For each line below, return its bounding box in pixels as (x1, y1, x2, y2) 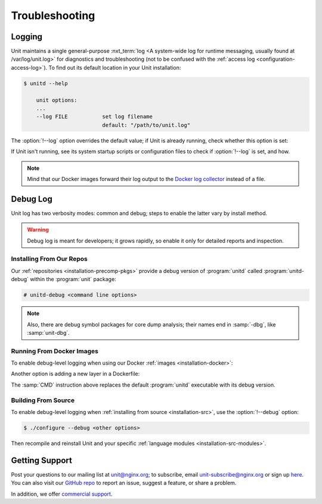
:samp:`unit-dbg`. (27, 329, 70, 336)
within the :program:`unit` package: (30, 276, 116, 283)
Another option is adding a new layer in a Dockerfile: (11, 370, 140, 378)
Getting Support (11, 455, 73, 465)
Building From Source (11, 396, 75, 405)
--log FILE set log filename (36, 113, 153, 120)
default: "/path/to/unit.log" (102, 122, 191, 128)
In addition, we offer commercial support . (11, 490, 113, 497)
